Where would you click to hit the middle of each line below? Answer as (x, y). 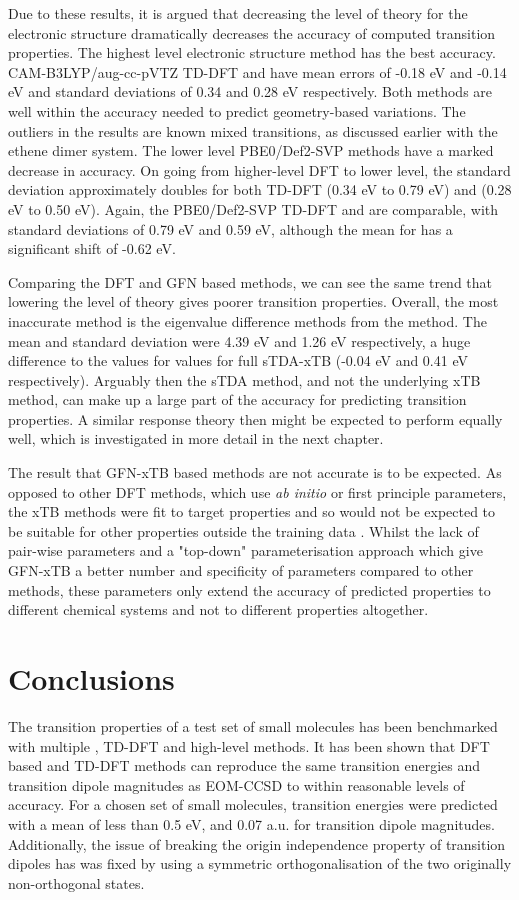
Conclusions (91, 678)
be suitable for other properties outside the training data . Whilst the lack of (243, 530)
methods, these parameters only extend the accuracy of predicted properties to (249, 589)
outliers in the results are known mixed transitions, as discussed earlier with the (253, 130)
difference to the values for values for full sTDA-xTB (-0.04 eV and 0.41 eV (238, 360)
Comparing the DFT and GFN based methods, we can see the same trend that (250, 281)
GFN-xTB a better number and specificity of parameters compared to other (241, 570)
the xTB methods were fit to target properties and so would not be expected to (252, 511)
